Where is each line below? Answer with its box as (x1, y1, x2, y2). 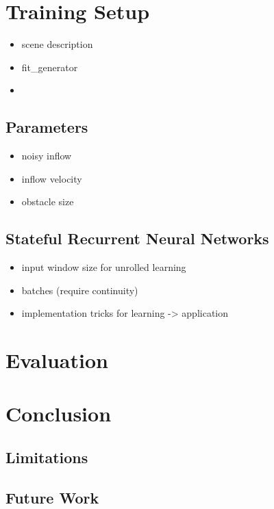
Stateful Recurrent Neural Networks (5, 228, 269, 249)
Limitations (5, 447, 88, 468)
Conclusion (5, 400, 112, 428)
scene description (21, 37, 93, 51)
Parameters (5, 116, 88, 138)
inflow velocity (21, 171, 82, 185)
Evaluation (5, 346, 108, 374)
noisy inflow (21, 148, 72, 163)
